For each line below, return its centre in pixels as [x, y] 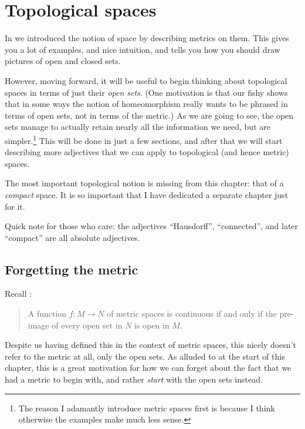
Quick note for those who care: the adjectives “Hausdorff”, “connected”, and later [152, 226]
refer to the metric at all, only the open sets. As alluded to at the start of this [145, 356]
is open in [152, 325]
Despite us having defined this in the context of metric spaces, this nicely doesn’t [150, 345]
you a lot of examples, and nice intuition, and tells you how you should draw [143, 49]
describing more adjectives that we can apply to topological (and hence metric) [147, 152]
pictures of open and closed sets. [63, 61]
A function [47, 314]
